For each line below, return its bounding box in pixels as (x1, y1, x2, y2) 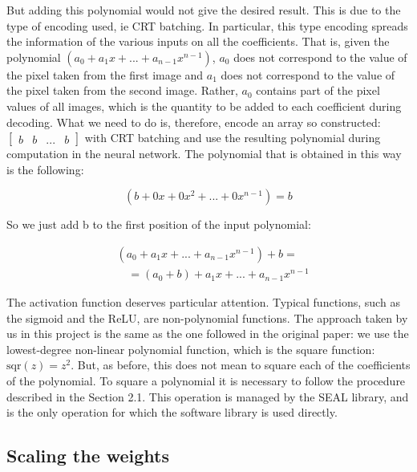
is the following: (6, 161, 84, 177)
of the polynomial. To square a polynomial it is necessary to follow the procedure (6, 372, 406, 389)
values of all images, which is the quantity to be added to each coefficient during (6, 97, 402, 114)
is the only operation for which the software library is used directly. (6, 404, 338, 421)
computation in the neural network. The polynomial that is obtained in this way (6, 145, 402, 162)
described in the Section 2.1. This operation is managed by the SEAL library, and (6, 388, 409, 405)
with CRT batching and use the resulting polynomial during (84, 129, 381, 146)
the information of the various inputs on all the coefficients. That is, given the (6, 33, 390, 50)
